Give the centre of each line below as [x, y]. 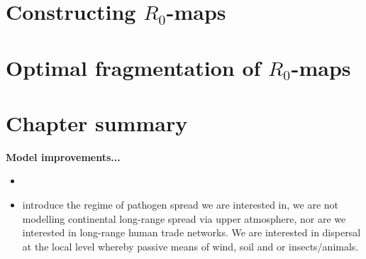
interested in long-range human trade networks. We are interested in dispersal [192, 232]
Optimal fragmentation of [133, 67]
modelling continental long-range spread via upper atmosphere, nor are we [184, 218]
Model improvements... [63, 156]
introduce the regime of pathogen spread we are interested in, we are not [181, 205]
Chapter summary [97, 122]
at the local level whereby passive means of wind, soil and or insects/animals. [190, 246]
